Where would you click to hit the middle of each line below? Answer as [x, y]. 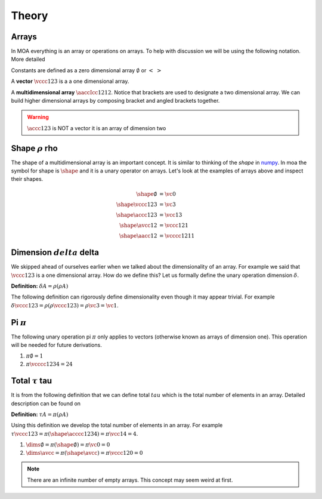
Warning [38, 117]
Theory [30, 16]
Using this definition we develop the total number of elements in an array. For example [117, 425]
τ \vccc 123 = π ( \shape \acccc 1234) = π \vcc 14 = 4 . [75, 433]
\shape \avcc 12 [138, 225]
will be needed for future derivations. [57, 345]
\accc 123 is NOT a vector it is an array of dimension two [97, 128]
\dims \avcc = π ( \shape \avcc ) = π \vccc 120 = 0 [84, 453]
